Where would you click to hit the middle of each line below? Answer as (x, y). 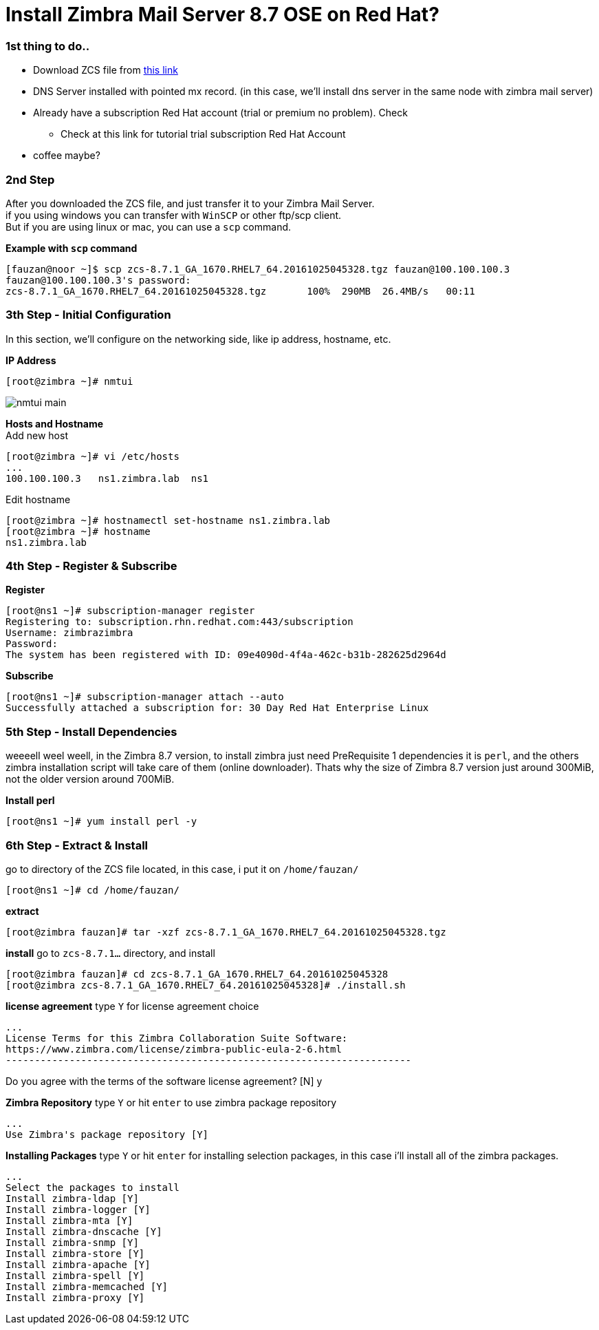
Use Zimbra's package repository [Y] (107, 1134)
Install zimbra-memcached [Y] (87, 1286)
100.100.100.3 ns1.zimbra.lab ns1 (107, 478)
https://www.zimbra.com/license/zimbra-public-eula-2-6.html (174, 1049)
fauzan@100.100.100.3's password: (98, 280)
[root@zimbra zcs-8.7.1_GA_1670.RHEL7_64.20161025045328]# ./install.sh (206, 985)
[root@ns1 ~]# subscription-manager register (130, 611)
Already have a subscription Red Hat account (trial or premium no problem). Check (220, 113)
